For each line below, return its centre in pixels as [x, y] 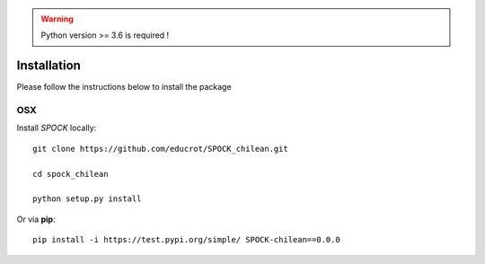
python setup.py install [87, 199]
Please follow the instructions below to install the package [124, 87]
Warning [57, 19]
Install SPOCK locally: [57, 128]
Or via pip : [36, 219]
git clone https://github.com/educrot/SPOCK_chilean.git [161, 149]
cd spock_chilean [71, 174]
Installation [48, 66]
